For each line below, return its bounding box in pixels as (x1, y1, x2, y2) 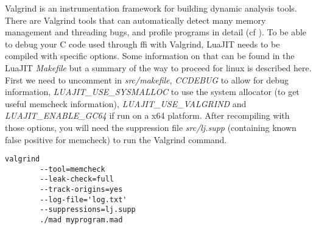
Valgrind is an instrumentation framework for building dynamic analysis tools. (5, 2, 297, 14)
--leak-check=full (40, 175, 114, 184)
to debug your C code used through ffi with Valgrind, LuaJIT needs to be (5, 37, 280, 50)
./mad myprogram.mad (40, 216, 123, 225)
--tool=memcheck (40, 164, 105, 174)
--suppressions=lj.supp (40, 205, 136, 214)
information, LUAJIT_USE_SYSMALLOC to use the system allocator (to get (5, 85, 300, 98)
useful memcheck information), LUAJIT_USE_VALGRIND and (5, 97, 247, 110)
